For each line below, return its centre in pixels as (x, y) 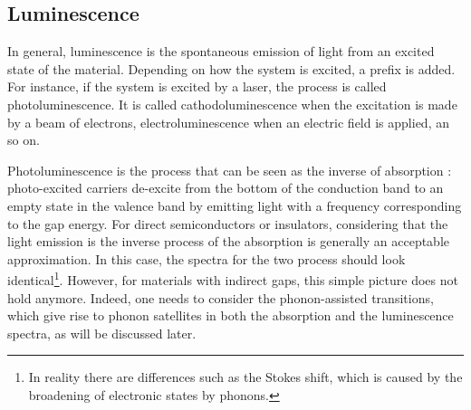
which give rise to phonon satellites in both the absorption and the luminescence (231, 315)
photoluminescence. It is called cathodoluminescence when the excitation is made (232, 104)
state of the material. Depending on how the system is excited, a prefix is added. (231, 68)
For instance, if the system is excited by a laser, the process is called (197, 86)
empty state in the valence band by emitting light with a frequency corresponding (235, 205)
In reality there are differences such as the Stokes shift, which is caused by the (245, 377)
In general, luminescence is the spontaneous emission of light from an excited (221, 51)
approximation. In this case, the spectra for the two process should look (207, 258)
